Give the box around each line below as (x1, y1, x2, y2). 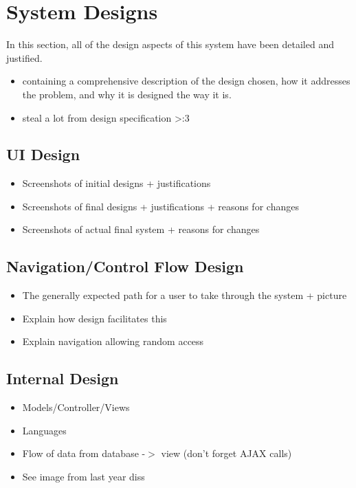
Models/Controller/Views (22, 400, 130, 414)
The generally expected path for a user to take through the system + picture (22, 288, 347, 302)
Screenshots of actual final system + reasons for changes (22, 222, 260, 236)
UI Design (6, 144, 80, 165)
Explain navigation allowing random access (22, 334, 204, 348)
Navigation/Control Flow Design (6, 256, 244, 277)
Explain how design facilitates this (22, 311, 167, 325)
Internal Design (6, 368, 119, 389)
